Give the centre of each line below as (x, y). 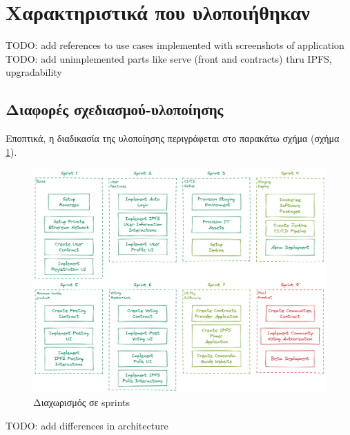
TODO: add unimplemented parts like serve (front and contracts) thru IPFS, (169, 58)
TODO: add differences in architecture (87, 425)
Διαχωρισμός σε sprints (82, 402)
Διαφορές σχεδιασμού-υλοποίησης (115, 109)
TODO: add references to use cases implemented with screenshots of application (175, 45)
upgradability (34, 72)
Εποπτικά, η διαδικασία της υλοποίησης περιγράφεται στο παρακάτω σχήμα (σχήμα (173, 138)
